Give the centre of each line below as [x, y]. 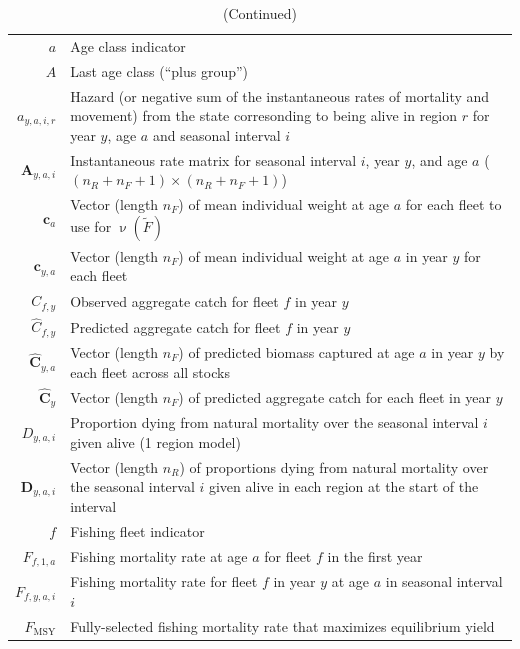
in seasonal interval [444, 581]
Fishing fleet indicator [137, 530]
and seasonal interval [216, 134]
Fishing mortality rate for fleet [164, 581]
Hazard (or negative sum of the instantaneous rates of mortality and [280, 95]
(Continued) [260, 13]
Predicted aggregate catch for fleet [175, 326]
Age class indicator [128, 45]
